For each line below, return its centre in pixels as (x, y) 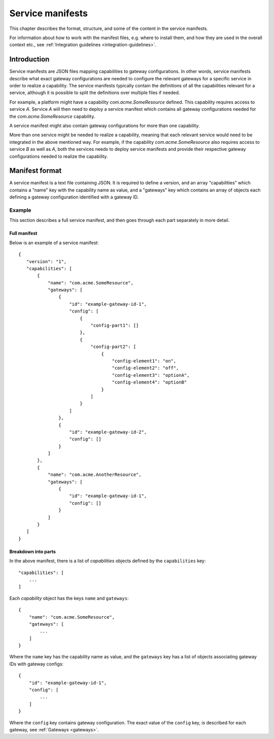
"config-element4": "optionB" (149, 382)
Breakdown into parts (32, 552)
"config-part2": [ (113, 347)
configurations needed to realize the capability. (59, 156)
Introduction (29, 59)
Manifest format (36, 171)
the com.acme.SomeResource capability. (52, 116)
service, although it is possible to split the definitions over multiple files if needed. (95, 93)
